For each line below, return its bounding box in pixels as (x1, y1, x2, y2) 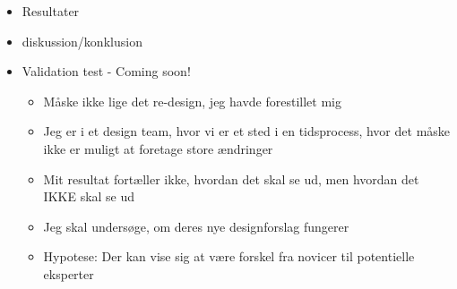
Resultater (22, 2, 80, 20)
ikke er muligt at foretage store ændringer (43, 139, 273, 157)
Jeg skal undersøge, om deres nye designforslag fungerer (43, 217, 349, 235)
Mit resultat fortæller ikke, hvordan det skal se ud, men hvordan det (43, 169, 419, 188)
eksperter (43, 264, 94, 283)
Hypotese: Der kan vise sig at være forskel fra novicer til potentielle (43, 247, 415, 266)
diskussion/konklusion (22, 31, 142, 50)
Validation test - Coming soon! (22, 62, 191, 81)
